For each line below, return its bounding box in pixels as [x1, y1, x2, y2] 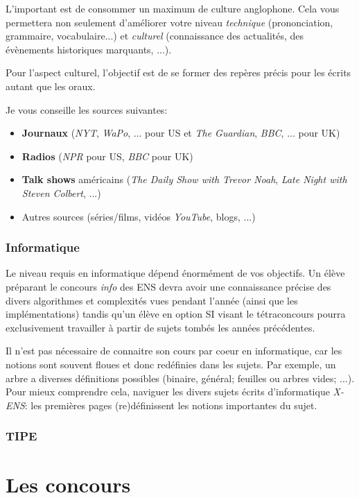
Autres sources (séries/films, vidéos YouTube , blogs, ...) [21, 209, 256, 223]
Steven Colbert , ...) [21, 185, 101, 200]
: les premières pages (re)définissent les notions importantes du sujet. [24, 397, 317, 412]
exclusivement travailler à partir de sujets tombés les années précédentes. [6, 320, 315, 334]
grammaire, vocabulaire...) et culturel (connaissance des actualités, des [6, 28, 304, 43]
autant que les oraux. [6, 78, 96, 93]
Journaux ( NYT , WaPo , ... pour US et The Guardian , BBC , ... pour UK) [21, 126, 340, 140]
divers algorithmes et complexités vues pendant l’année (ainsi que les [6, 293, 298, 307]
